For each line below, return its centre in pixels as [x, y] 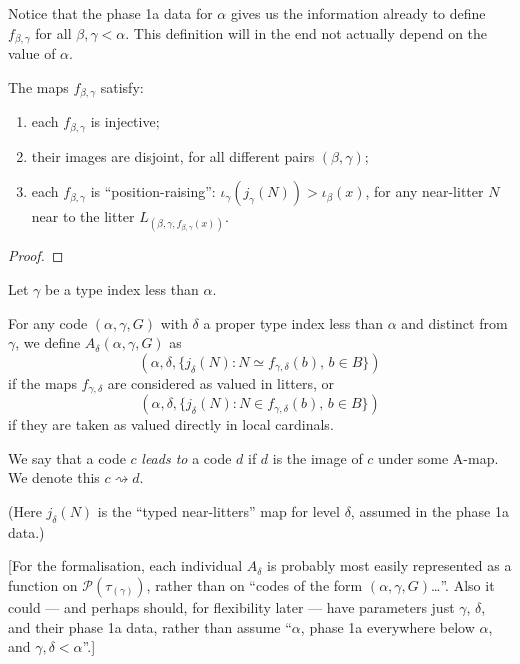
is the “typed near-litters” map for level [218, 510]
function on [43, 584]
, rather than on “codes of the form [254, 584]
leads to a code [186, 457]
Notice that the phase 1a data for [110, 13]
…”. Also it [463, 584]
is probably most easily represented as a [389, 565]
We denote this [54, 477]
